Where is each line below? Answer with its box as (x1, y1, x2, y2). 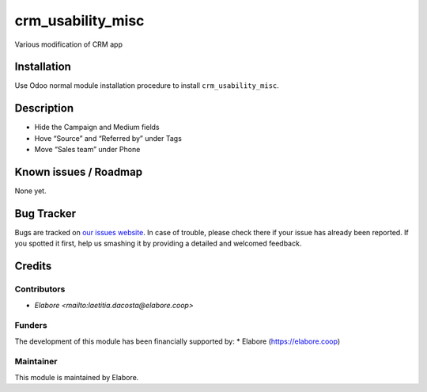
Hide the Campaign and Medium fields (34, 123, 160, 132)
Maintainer (14, 356, 58, 367)
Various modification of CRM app (14, 40, 123, 49)
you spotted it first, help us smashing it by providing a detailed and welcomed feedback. (14, 238, 302, 249)
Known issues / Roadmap (14, 165, 142, 178)
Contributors (14, 284, 66, 295)
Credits (14, 260, 52, 273)
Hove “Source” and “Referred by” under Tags (34, 133, 182, 143)
